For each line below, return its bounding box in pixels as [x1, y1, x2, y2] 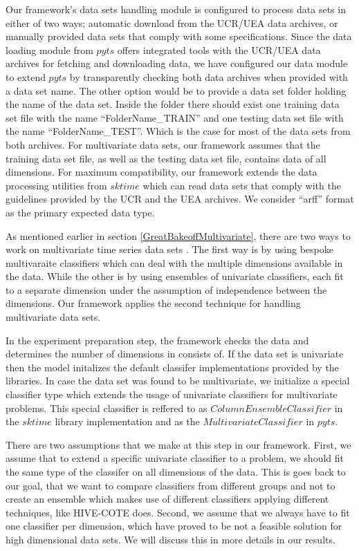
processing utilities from [6, 178, 107, 192]
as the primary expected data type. [6, 205, 155, 219]
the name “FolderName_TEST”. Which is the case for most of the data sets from [6, 124, 351, 138]
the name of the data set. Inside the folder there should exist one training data [6, 97, 340, 111]
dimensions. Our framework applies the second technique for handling [6, 296, 301, 310]
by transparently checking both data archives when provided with [69, 69, 348, 84]
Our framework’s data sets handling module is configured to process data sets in [6, 2, 346, 16]
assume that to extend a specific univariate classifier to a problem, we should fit [6, 451, 344, 465]
